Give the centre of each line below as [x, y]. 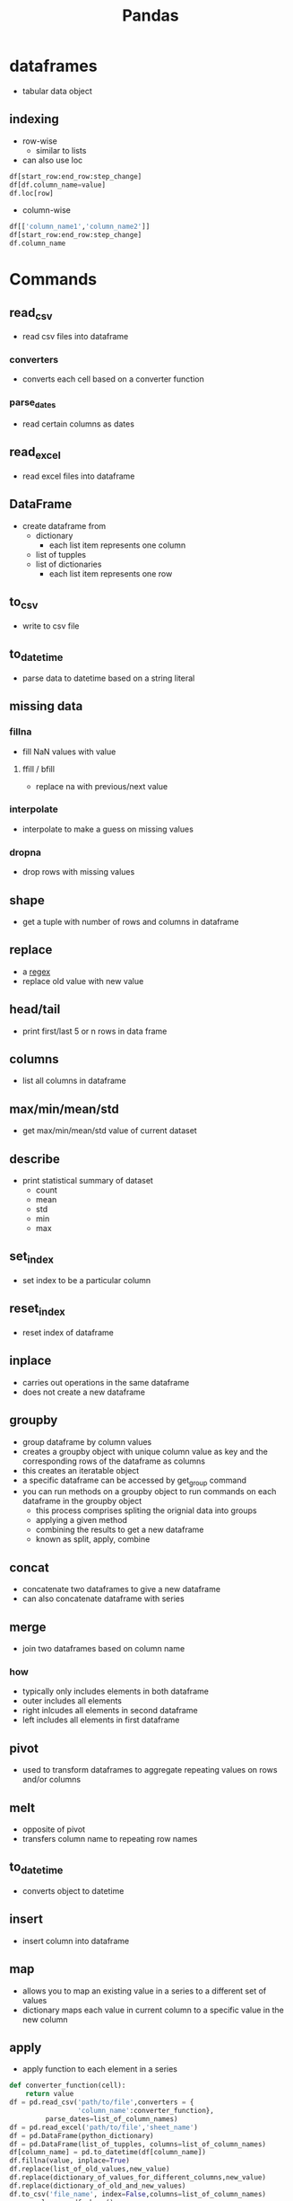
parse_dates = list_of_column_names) [112, 2119]
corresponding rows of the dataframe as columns [114, 1461]
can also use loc [52, 160]
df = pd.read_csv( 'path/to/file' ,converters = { [102, 2102]
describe [34, 1159]
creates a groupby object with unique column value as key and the [145, 1451]
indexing [34, 119]
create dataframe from [64, 525]
